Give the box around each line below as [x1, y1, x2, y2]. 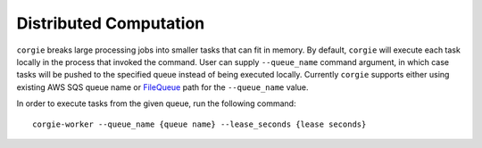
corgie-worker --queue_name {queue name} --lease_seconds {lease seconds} [32, 119, 367, 129]
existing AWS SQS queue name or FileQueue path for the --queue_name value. [16, 81, 309, 93]
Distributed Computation [16, 13, 205, 33]
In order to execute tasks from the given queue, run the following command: [16, 98, 296, 109]
